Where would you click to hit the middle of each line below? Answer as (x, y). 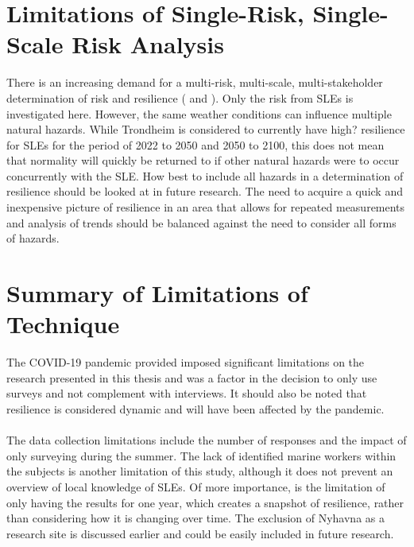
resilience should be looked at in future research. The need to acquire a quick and (205, 191)
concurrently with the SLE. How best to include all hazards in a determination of (205, 175)
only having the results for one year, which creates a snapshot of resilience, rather (205, 502)
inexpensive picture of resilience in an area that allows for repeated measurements (206, 207)
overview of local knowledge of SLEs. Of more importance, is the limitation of (196, 486)
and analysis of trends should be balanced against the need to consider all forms (201, 222)
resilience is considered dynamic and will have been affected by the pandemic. (195, 408)
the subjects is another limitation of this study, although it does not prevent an (200, 471)
